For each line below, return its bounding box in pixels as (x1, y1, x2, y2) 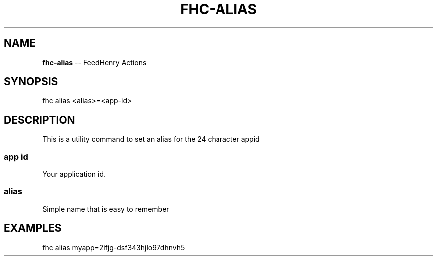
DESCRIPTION (4, 113, 75, 126)
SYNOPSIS (4, 75, 58, 88)
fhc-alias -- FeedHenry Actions (42, 58, 147, 67)
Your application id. (42, 170, 106, 179)
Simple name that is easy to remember (42, 204, 169, 213)
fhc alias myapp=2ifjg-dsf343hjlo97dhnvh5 (42, 243, 185, 252)
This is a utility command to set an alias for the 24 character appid (42, 135, 260, 144)
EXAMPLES (4, 222, 62, 235)
